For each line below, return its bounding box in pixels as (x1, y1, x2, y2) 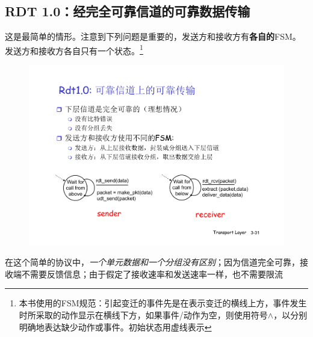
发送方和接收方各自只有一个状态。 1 (5, 42, 143, 57)
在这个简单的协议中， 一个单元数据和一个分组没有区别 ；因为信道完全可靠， (5, 256, 300, 268)
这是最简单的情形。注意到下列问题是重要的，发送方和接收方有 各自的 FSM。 (5, 30, 301, 43)
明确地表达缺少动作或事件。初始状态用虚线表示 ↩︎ (19, 320, 212, 333)
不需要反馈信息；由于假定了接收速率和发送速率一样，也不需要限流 (21, 267, 283, 280)
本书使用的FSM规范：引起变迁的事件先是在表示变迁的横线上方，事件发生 (19, 297, 307, 309)
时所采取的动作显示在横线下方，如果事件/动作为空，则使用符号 (19, 309, 268, 321)
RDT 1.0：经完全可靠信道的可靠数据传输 (5, 2, 250, 20)
